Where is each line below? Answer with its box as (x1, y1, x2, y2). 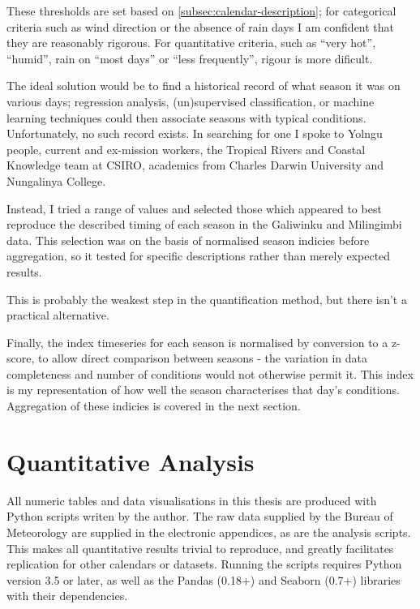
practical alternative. (6, 307, 109, 324)
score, (6, 350, 35, 367)
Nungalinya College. (6, 172, 106, 189)
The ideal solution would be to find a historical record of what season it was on (6, 77, 401, 94)
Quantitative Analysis (6, 444, 255, 478)
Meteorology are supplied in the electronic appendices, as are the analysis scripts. (6, 523, 411, 540)
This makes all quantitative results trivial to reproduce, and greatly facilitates (6, 539, 394, 556)
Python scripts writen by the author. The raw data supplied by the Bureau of (6, 508, 393, 525)
